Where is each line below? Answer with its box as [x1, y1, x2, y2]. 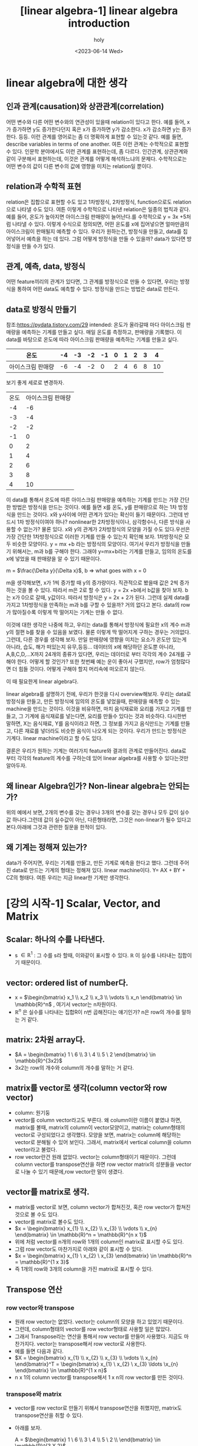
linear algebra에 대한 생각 [6, 76, 128, 90]
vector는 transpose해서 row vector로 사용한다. [37, 1340, 147, 1348]
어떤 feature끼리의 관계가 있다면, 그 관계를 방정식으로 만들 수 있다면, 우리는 [6, 278, 179, 285]
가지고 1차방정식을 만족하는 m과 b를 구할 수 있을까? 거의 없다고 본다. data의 [6, 602, 180, 609]
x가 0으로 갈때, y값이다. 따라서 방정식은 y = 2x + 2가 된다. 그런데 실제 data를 [12, 594, 190, 601]
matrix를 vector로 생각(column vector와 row [6, 1083, 167, 1093]
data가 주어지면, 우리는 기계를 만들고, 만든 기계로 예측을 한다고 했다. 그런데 [6, 859, 179, 866]
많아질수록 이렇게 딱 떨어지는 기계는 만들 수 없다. [12, 609, 124, 616]
